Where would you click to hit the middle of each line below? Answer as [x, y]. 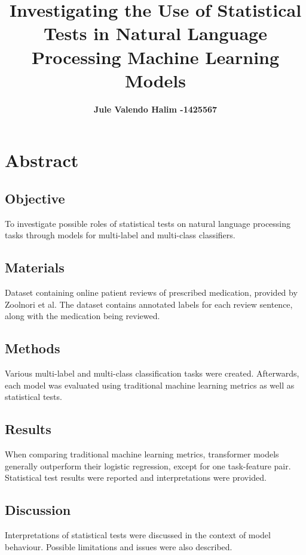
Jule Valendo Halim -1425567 [155, 109]
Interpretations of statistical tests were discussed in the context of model [138, 535]
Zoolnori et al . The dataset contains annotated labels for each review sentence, [149, 304]
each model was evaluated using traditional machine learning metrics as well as [150, 385]
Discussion [38, 510]
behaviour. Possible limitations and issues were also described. [119, 546]
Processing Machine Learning [155, 57]
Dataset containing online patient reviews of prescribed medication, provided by [151, 292]
